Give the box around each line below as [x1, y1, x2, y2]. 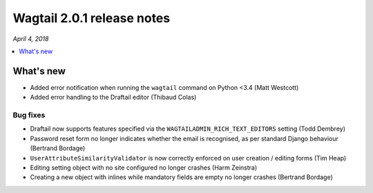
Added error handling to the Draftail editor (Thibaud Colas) [30, 93, 197, 102]
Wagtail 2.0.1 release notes [12, 10, 171, 26]
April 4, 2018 [12, 35, 49, 43]
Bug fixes [12, 111, 46, 120]
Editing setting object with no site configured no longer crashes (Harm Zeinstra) [30, 163, 258, 172]
